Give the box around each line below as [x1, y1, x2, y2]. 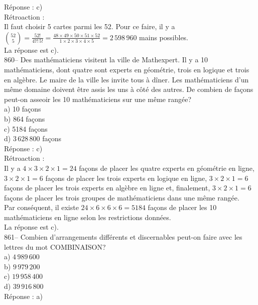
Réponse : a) [4, 290, 43, 301]
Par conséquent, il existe [4, 202, 79, 213]
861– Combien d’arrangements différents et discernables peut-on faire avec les [4, 232, 242, 242]
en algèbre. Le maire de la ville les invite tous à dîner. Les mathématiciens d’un [4, 74, 249, 84]
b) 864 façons [4, 113, 45, 124]
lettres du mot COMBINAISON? [4, 241, 106, 252]
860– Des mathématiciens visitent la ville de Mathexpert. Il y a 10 [4, 54, 208, 65]
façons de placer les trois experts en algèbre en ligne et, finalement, [4, 182, 210, 193]
